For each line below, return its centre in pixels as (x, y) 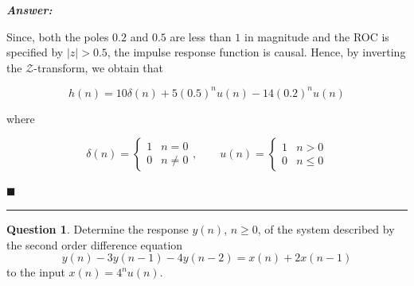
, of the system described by (326, 229)
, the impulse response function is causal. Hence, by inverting (256, 52)
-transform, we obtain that (99, 67)
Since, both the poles (58, 36)
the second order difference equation (95, 244)
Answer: (29, 10)
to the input (36, 272)
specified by (35, 52)
